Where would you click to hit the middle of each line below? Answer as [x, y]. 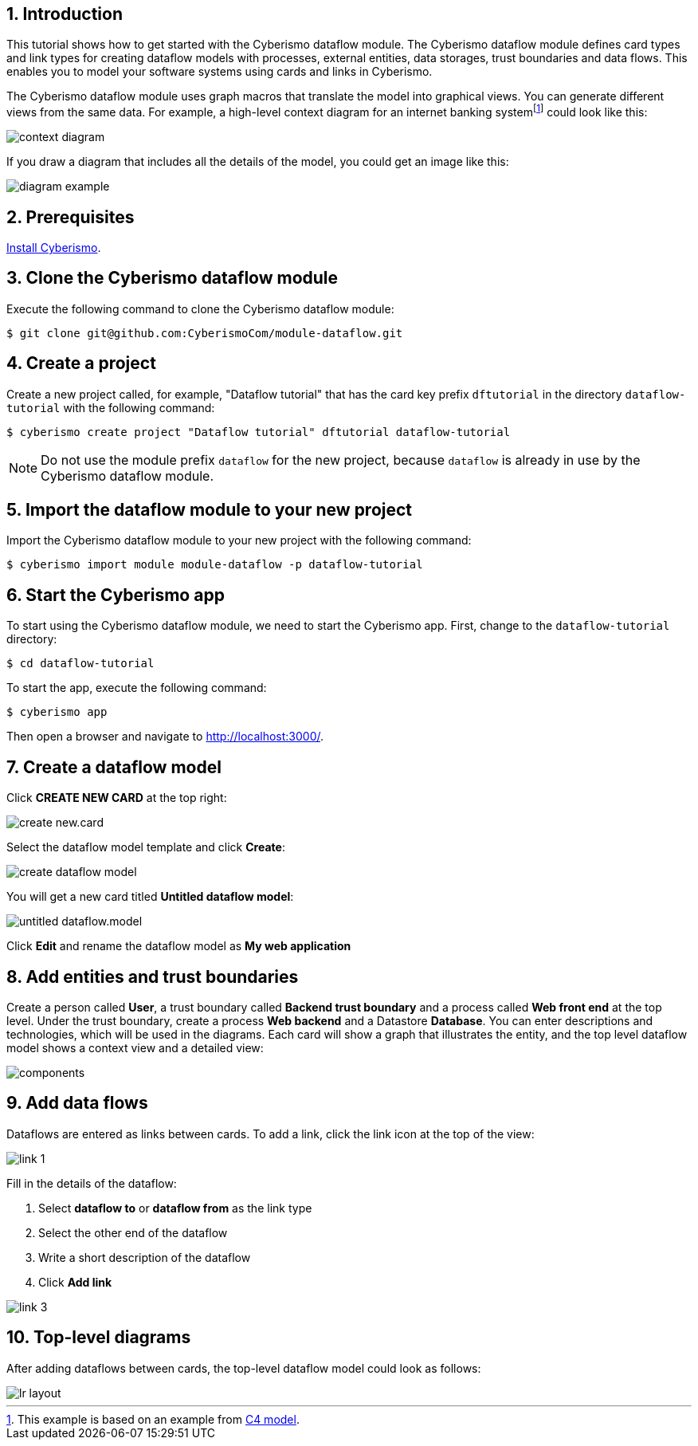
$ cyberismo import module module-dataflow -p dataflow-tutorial [215, 565]
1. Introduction [65, 14]
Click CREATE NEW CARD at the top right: [117, 798]
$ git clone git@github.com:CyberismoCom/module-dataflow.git [205, 333]
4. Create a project [81, 363]
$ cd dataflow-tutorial [80, 664]
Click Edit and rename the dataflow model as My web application [179, 946]
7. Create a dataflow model [114, 767]
